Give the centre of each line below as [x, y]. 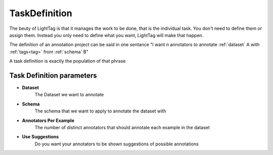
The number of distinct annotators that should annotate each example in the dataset [122, 127]
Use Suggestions [40, 137]
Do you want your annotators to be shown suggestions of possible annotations [117, 144]
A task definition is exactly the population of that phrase [67, 61]
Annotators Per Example [48, 120]
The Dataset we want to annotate [69, 95]
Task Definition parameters [53, 75]
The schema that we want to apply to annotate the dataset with [100, 111]
